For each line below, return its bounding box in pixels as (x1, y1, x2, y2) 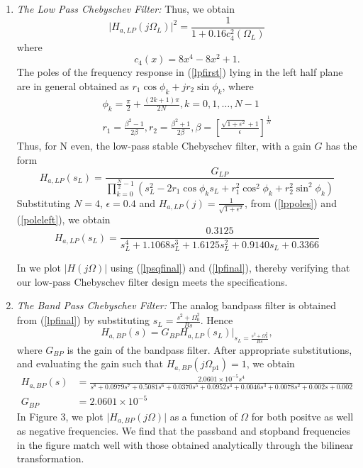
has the (325, 138, 357, 153)
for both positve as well (251, 408, 354, 423)
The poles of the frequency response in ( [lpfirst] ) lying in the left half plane (16, 65, 343, 79)
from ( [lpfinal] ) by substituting (16, 313, 150, 328)
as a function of (169, 408, 238, 423)
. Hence (200, 313, 233, 328)
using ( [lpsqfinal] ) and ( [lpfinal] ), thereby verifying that (110, 260, 350, 275)
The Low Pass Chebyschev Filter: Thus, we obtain (16, 1, 235, 16)
